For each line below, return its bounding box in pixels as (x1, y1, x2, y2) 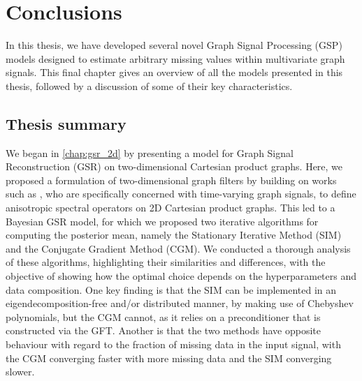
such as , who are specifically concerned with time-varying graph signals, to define (6, 186, 356, 201)
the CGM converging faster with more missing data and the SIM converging (6, 350, 332, 365)
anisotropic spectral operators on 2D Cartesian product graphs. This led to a (6, 200, 335, 215)
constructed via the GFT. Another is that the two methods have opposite (6, 323, 321, 338)
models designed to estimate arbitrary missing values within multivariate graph (6, 51, 345, 66)
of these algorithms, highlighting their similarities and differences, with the (6, 255, 326, 269)
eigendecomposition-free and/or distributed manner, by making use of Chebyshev (6, 296, 354, 311)
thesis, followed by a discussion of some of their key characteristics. (6, 78, 293, 93)
